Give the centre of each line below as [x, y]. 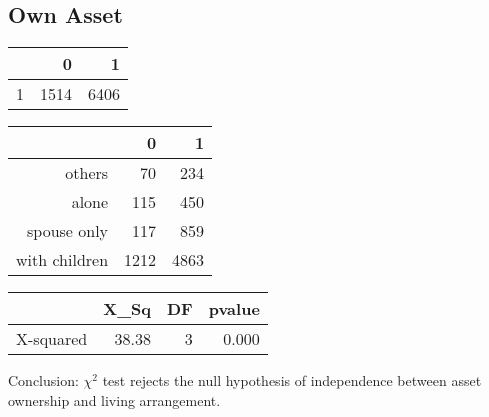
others [87, 173]
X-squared [52, 339]
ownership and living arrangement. [114, 399]
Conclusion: [43, 380]
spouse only [68, 231]
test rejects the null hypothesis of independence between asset [292, 380]
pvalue [234, 309]
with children [62, 260]
